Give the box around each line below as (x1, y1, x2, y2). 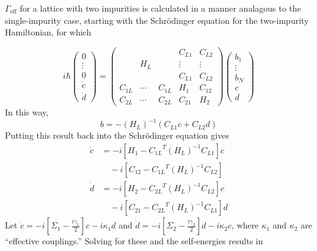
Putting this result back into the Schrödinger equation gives (5, 129, 229, 142)
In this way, (5, 106, 49, 118)
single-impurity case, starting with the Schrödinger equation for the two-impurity (5, 13, 309, 26)
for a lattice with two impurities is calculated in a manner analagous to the (20, 2, 301, 14)
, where (231, 219, 259, 231)
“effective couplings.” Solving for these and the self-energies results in (5, 235, 263, 247)
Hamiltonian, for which (5, 26, 92, 38)
